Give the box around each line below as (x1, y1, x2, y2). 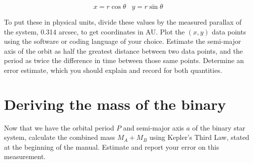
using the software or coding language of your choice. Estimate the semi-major (4, 36, 241, 46)
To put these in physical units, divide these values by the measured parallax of (4, 17, 242, 27)
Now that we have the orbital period (4, 122, 114, 132)
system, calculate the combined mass (4, 132, 115, 142)
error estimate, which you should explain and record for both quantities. (4, 65, 222, 75)
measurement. (4, 151, 46, 162)
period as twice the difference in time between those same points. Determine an (4, 55, 244, 65)
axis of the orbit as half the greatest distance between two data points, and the (4, 45, 243, 56)
